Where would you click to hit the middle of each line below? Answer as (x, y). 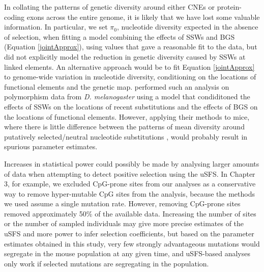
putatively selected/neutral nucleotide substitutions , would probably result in (126, 136)
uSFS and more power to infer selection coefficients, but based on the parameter (129, 234)
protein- (229, 7)
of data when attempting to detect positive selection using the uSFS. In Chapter (130, 173)
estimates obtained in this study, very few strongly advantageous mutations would (132, 243)
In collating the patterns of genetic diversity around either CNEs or (110, 7)
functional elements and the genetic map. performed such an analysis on (117, 86)
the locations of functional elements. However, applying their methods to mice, (127, 116)
